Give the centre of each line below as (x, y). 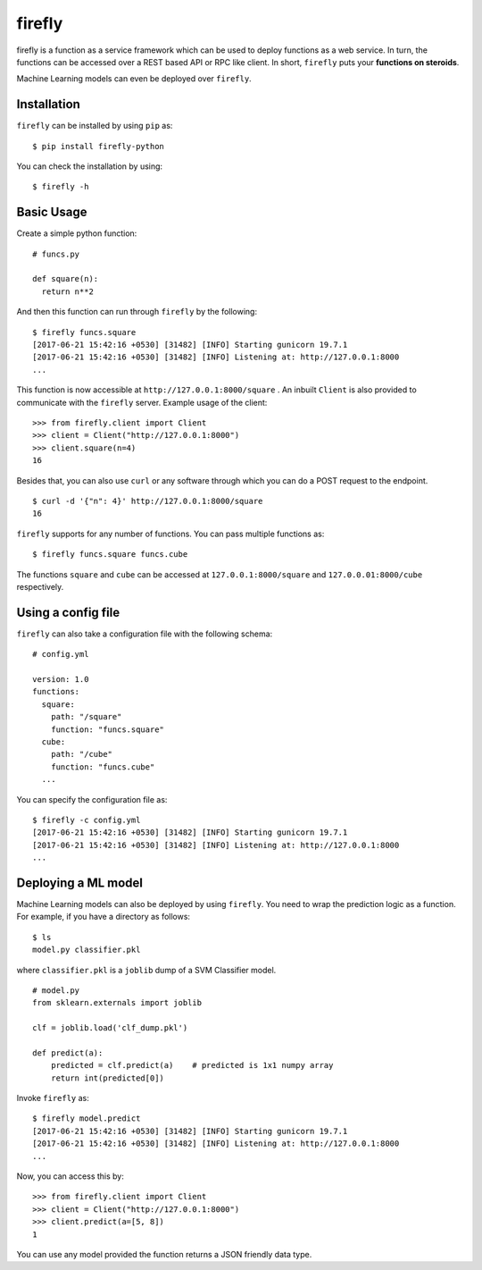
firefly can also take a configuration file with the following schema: (145, 634)
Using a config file (68, 612)
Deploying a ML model (79, 883)
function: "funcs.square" (108, 729)
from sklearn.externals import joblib (117, 1003)
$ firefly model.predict (87, 1119)
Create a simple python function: (77, 233)
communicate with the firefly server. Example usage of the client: (142, 402)
